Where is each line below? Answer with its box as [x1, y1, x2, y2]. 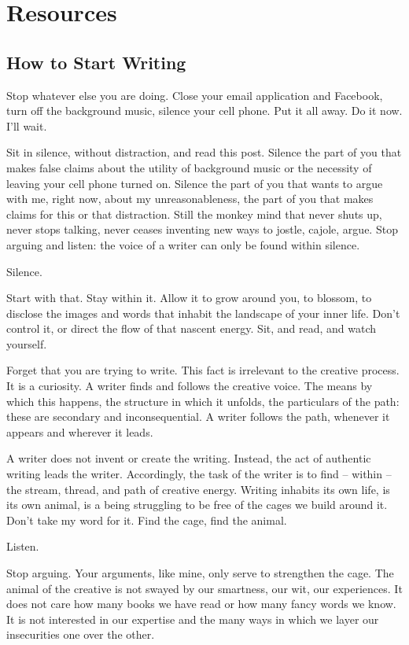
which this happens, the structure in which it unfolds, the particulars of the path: [6, 393, 400, 409]
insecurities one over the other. [6, 626, 155, 643]
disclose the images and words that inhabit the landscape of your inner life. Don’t [6, 304, 400, 321]
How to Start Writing [6, 50, 186, 74]
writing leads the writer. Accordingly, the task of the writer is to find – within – [6, 466, 392, 482]
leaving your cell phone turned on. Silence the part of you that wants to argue [6, 175, 383, 191]
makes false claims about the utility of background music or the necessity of [6, 159, 372, 175]
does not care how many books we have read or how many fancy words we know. [6, 595, 396, 612]
